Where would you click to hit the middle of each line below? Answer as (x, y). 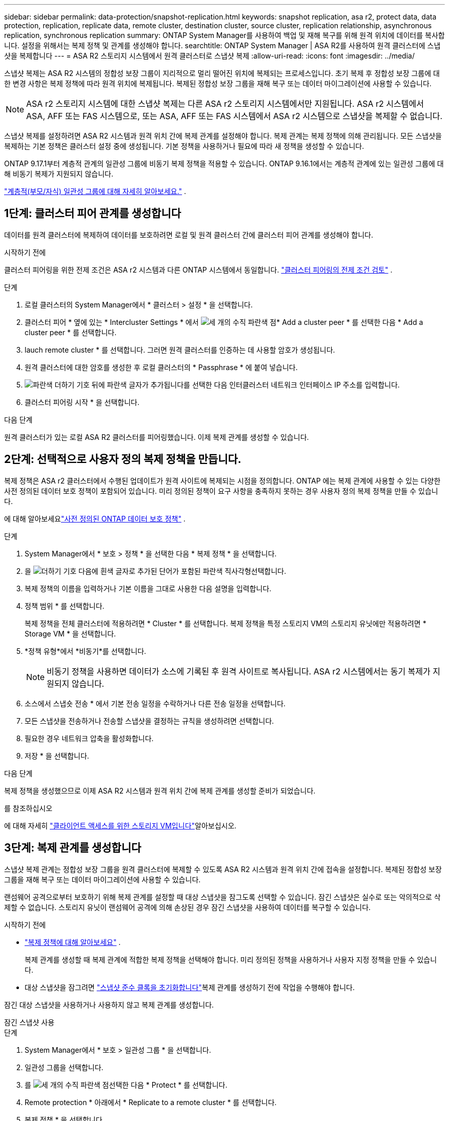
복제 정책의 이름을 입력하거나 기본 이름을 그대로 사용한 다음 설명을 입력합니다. (148, 588)
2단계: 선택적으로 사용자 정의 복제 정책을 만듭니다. (123, 459)
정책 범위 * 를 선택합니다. (65, 606)
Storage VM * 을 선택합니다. (70, 633)
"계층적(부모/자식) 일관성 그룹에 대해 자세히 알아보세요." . (95, 191)
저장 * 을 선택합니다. (57, 756)
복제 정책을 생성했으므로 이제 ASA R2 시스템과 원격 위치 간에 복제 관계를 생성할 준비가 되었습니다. (160, 790)
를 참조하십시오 (28, 808)
